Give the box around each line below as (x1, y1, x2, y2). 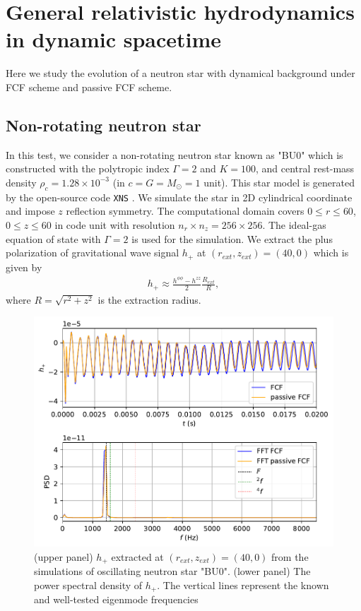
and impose (6, 203, 55, 218)
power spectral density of (34, 577, 143, 592)
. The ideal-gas (262, 217, 326, 232)
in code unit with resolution (54, 217, 175, 232)
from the (271, 549, 309, 564)
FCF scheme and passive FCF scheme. (6, 79, 172, 94)
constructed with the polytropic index (6, 161, 170, 176)
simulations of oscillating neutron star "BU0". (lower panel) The (34, 564, 311, 579)
